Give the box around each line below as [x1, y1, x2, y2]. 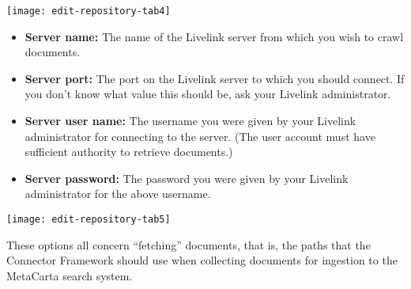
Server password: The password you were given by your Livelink [25, 169, 349, 186]
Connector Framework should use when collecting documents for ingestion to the [6, 252, 398, 268]
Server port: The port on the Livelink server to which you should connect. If [25, 70, 405, 86]
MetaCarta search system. [6, 267, 133, 283]
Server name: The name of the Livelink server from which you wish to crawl [25, 28, 404, 44]
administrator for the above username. [25, 185, 211, 202]
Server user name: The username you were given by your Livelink [25, 112, 356, 129]
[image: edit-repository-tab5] [6, 214, 171, 225]
